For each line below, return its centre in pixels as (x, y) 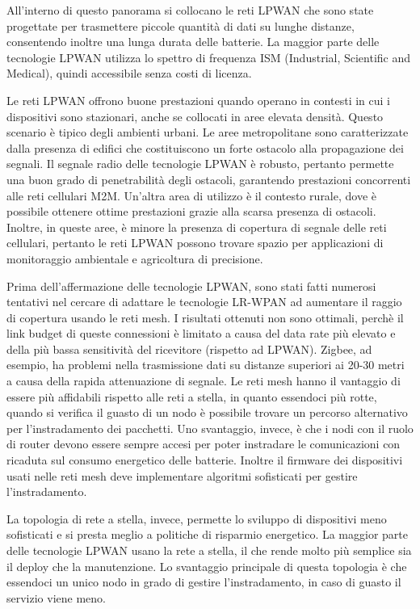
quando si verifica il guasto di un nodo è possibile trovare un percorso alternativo (207, 412)
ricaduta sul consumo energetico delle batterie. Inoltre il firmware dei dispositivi (205, 460)
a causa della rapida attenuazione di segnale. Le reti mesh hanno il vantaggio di (204, 381)
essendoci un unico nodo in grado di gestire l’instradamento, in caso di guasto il (204, 582)
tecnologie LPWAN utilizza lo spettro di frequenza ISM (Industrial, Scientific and (209, 57)
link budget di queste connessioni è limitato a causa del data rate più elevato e (201, 333)
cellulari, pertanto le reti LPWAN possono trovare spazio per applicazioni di (195, 243)
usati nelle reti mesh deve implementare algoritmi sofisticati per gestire (182, 475)
